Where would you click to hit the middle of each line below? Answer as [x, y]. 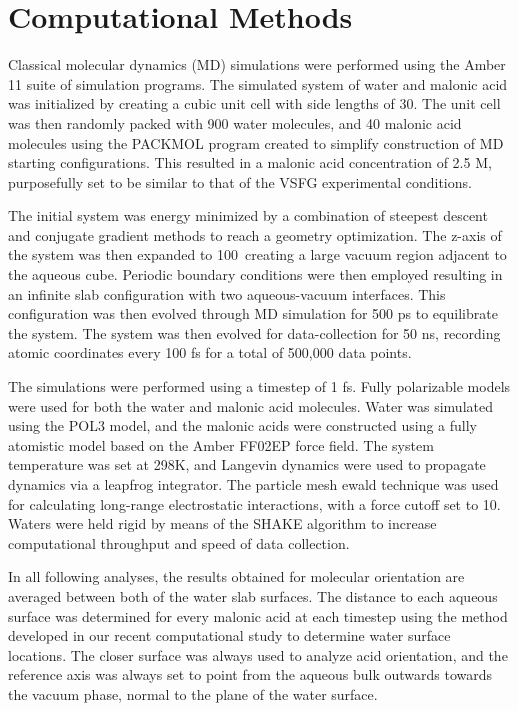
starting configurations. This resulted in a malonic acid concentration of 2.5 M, [250, 162]
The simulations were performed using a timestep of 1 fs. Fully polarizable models [259, 386]
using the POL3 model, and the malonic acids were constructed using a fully [242, 425]
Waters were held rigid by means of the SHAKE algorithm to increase [222, 523]
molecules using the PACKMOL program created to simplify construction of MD [256, 142]
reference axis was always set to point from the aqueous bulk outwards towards [250, 674]
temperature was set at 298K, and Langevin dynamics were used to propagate [247, 464]
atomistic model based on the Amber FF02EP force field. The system [221, 444]
